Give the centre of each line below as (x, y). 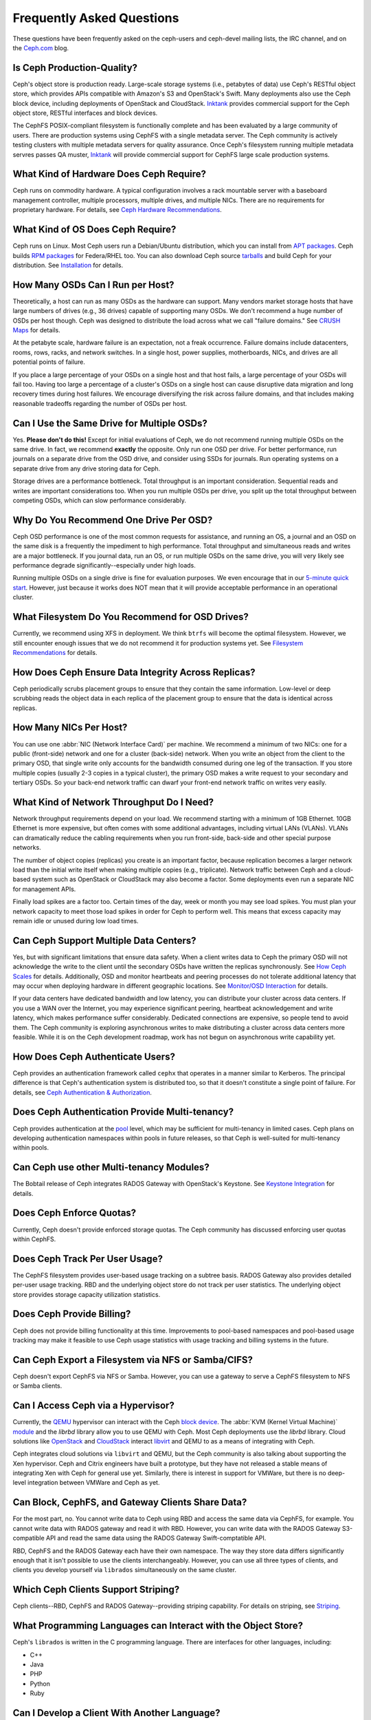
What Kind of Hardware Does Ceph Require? (109, 174)
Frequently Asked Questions (96, 18)
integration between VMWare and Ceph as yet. (94, 1483)
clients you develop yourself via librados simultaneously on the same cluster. (125, 1570)
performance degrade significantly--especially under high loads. (104, 566)
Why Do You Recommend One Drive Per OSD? (113, 520)
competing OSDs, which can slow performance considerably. (100, 501)
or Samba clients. (37, 1386)
